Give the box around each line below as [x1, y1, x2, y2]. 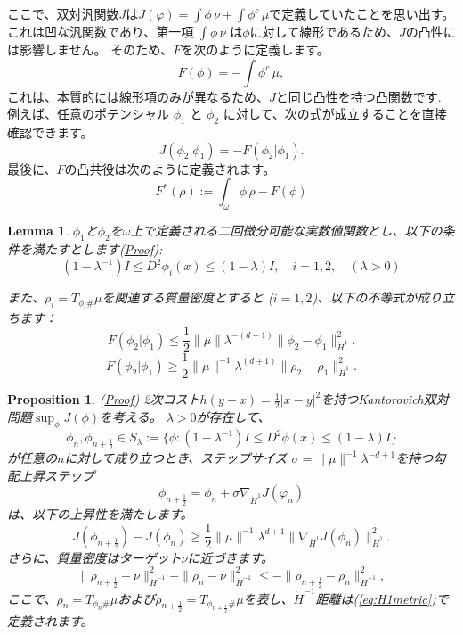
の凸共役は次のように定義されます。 [64, 159, 276, 177]
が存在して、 [196, 408, 271, 426]
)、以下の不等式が [312, 288, 418, 307]
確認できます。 [7, 122, 93, 141]
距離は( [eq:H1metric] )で [315, 589, 449, 607]
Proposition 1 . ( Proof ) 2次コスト [7, 390, 200, 408]
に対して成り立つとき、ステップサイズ [64, 449, 288, 467]
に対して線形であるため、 [249, 22, 400, 40]
